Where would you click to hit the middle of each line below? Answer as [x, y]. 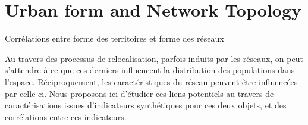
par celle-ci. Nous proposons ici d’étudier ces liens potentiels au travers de [139, 93]
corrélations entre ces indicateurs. [66, 116]
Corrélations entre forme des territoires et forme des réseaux [114, 38]
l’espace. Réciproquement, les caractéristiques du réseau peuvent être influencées [151, 81]
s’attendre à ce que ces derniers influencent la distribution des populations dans [150, 70]
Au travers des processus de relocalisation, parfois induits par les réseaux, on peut [154, 58]
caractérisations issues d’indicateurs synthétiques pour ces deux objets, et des [146, 105]
